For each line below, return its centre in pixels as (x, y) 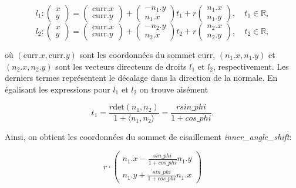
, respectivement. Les (251, 66)
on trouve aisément (174, 89)
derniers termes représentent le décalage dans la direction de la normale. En (141, 78)
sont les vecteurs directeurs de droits (121, 66)
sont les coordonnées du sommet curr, (147, 54)
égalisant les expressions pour (58, 89)
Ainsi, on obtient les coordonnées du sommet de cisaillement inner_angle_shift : (148, 137)
